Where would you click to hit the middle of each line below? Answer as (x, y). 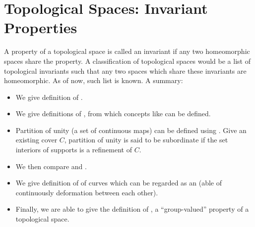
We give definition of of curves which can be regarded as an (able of (119, 183)
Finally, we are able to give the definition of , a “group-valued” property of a (132, 209)
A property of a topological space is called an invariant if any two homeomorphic (127, 51)
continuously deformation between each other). (87, 192)
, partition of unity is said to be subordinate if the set (146, 140)
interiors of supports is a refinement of (74, 150)
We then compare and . (51, 166)
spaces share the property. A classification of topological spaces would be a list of (127, 61)
